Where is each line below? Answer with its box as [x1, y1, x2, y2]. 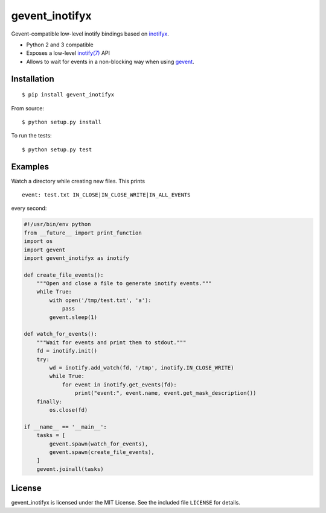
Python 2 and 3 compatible [26, 41, 94, 48]
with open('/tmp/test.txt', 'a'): [49, 297, 152, 304]
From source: [11, 104, 45, 112]
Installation [11, 74, 54, 84]
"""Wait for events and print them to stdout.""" [36, 339, 187, 346]
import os [24, 238, 53, 245]
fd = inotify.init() [36, 347, 98, 354]
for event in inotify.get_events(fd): [62, 381, 177, 388]
